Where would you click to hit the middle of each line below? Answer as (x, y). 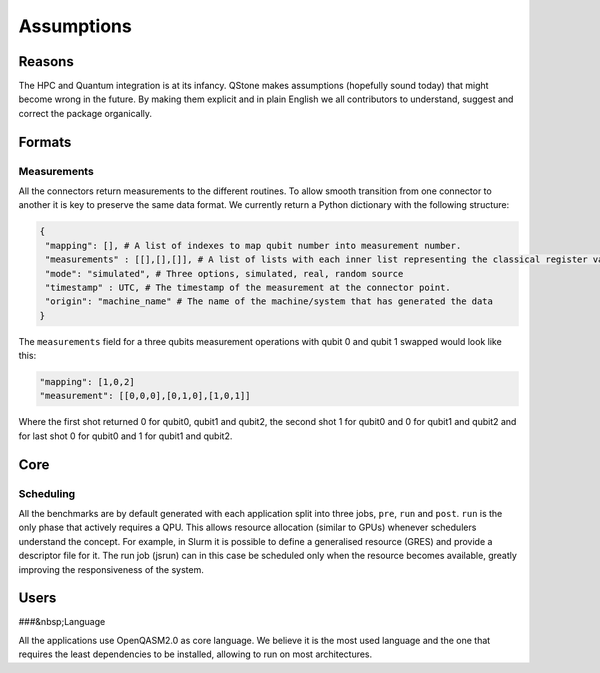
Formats (45, 141)
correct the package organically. (85, 113)
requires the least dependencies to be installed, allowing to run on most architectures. (195, 654)
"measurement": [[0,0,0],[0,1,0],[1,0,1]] (145, 396)
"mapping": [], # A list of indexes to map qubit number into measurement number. (253, 245)
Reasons (46, 61)
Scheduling (47, 493)
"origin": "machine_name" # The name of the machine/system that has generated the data (269, 301)
